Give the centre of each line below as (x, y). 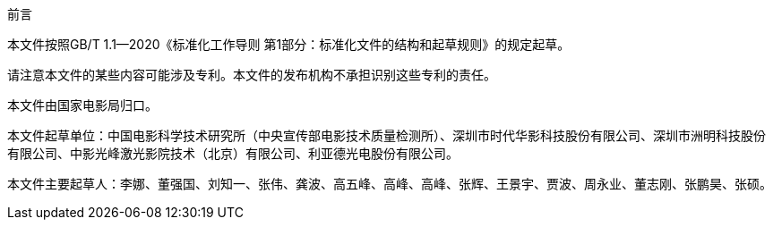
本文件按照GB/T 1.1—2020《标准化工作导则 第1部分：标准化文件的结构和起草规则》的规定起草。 (289, 44)
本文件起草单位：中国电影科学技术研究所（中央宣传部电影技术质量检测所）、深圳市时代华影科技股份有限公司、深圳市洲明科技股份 (386, 135)
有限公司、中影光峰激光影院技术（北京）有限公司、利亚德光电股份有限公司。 (233, 153)
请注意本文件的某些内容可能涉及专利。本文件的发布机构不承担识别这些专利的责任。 (252, 75)
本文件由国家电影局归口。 (82, 105)
